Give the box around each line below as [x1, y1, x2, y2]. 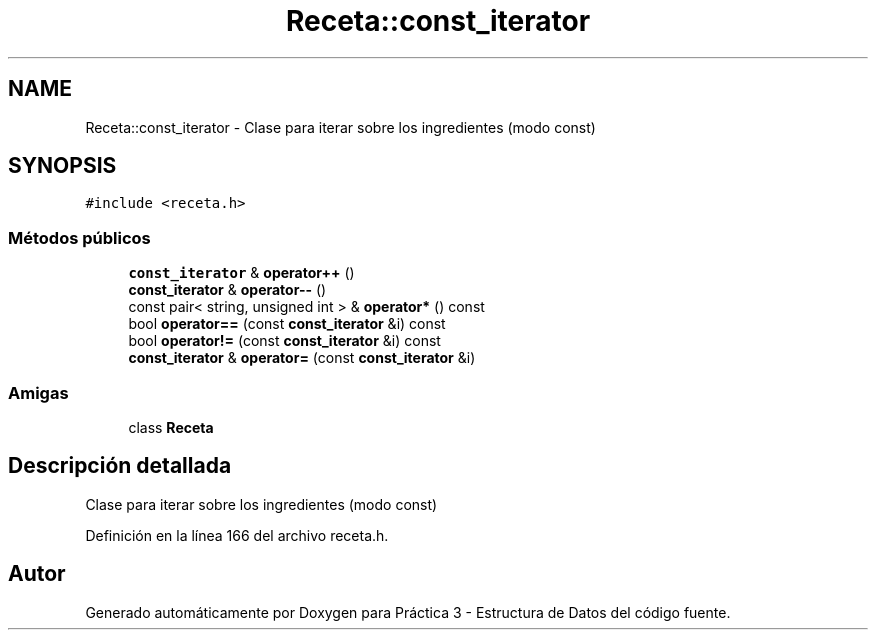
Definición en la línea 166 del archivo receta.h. [85, 526, 389, 544]
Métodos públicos [8, 227, 151, 248]
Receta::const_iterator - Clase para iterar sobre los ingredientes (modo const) [85, 118, 596, 136]
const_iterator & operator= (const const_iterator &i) [128, 349, 476, 367]
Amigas [8, 382, 69, 403]
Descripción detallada [8, 453, 232, 479]
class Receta [128, 418, 214, 436]
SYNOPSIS [8, 153, 117, 179]
